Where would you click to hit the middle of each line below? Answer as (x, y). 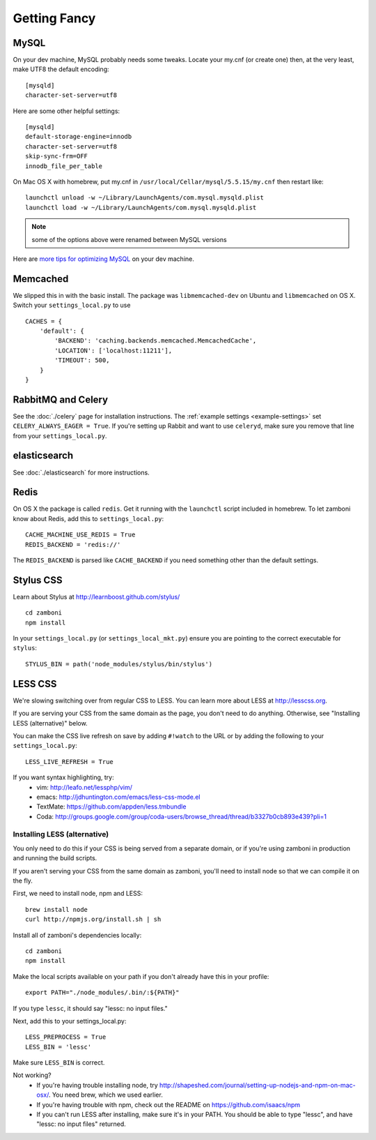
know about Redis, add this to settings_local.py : (88, 518)
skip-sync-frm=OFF (57, 156)
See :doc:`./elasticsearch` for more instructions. (81, 472)
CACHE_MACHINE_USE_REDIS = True (80, 535)
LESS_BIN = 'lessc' (58, 1047)
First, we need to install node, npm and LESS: (78, 894)
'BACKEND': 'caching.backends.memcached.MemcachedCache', (156, 341)
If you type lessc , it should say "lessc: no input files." (90, 1008)
